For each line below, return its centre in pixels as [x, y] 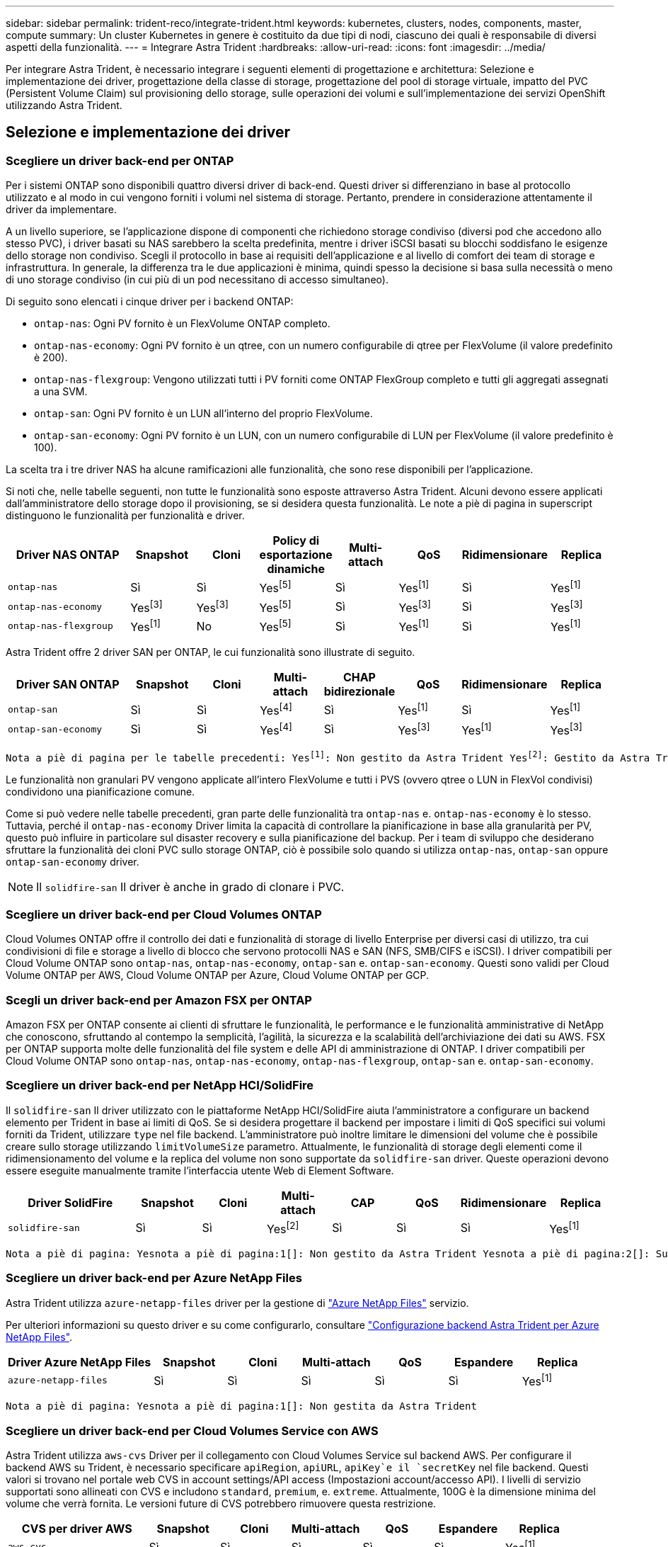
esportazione [296, 555]
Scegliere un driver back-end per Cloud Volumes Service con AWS [192, 1430]
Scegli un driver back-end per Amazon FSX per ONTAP [159, 1000]
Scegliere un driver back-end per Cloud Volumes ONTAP [164, 914]
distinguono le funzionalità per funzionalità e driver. [125, 516]
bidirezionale [359, 692]
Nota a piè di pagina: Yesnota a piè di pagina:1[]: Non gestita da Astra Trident [241, 1406]
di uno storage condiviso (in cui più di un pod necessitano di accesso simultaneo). [197, 280]
